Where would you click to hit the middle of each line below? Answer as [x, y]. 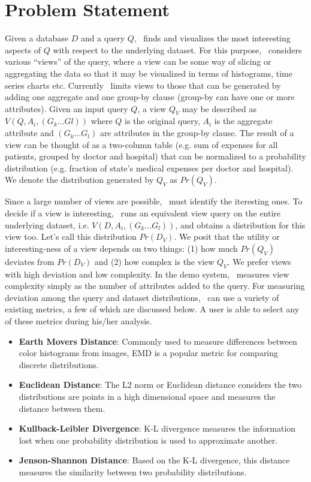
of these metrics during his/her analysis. [78, 321]
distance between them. [62, 408]
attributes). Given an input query [67, 108]
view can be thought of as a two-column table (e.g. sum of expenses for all [141, 144]
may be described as [219, 108]
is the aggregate [243, 121]
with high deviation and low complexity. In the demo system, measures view [147, 274]
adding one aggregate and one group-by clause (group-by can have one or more [150, 97]
